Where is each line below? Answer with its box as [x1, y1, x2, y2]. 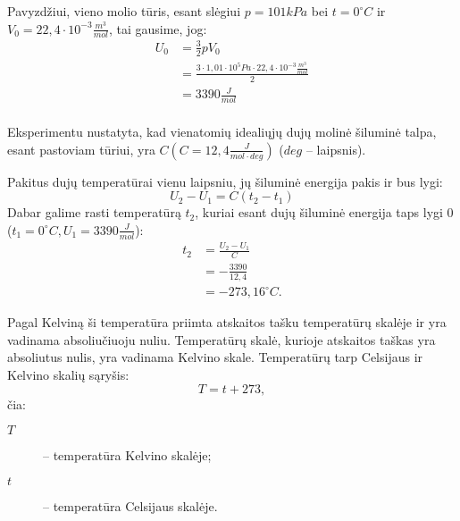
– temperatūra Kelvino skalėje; [43, 446, 212, 465]
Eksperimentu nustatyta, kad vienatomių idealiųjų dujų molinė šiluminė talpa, [7, 122, 437, 141]
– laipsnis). [305, 139, 366, 158]
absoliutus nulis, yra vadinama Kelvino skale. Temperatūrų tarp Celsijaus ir [7, 348, 423, 366]
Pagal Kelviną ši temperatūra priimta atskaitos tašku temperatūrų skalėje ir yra [7, 313, 447, 332]
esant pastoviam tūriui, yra [7, 139, 155, 158]
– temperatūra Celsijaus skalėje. [43, 496, 218, 515]
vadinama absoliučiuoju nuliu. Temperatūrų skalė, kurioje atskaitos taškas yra [7, 330, 436, 349]
